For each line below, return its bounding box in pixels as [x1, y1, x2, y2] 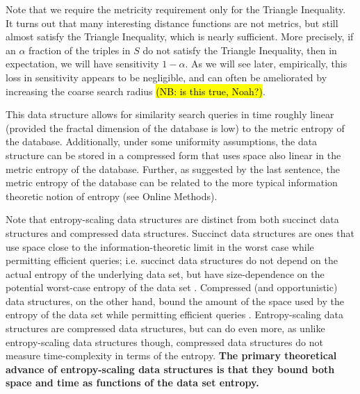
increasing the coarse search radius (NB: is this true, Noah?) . [6, 83, 265, 98]
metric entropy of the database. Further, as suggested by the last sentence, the [6, 161, 341, 176]
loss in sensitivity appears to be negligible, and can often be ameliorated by [6, 69, 327, 84]
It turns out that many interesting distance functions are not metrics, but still [6, 15, 338, 30]
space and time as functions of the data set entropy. [6, 375, 259, 390]
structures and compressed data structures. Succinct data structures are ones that [6, 225, 354, 240]
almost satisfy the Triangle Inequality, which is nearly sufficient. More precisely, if [6, 29, 354, 44]
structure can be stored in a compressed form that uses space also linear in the [6, 147, 341, 162]
